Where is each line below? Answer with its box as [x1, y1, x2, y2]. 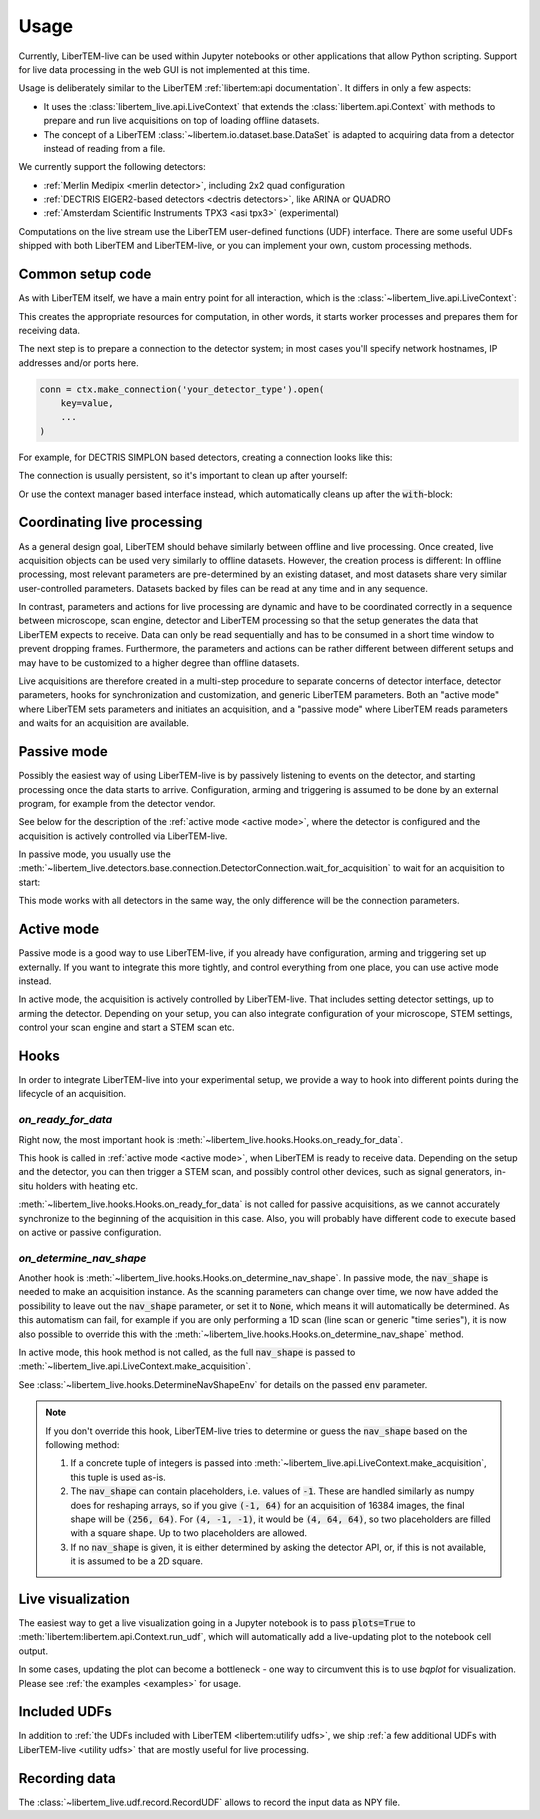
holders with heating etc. [35, 1180, 139, 1192]
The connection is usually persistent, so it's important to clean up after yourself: [18, 470, 348, 482]
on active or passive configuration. [18, 1226, 162, 1238]
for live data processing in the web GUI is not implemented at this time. [18, 63, 310, 75]
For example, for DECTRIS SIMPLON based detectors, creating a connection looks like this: [18, 451, 393, 463]
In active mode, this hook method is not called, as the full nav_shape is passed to [18, 1346, 356, 1358]
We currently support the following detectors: [18, 161, 207, 173]
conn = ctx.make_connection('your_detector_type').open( [39, 383, 325, 395]
